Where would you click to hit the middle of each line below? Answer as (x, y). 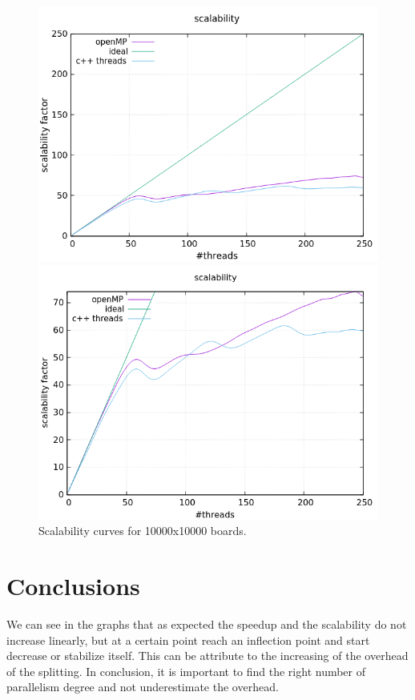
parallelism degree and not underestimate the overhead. (143, 687)
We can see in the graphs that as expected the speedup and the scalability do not (207, 624)
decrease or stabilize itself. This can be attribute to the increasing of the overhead (207, 656)
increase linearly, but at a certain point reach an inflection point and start (188, 640)
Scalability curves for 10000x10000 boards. (143, 531)
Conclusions (73, 585)
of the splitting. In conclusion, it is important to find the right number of (186, 671)
